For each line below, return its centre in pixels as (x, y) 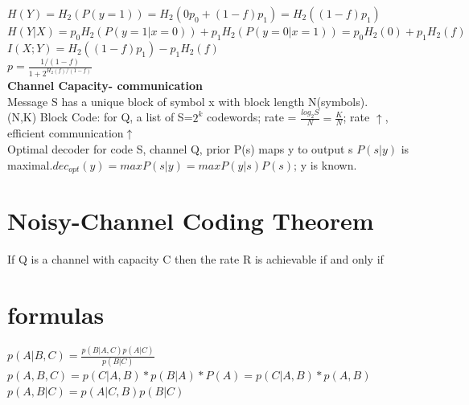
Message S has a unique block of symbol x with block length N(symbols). (188, 101)
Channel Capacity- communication (105, 86)
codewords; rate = (252, 117)
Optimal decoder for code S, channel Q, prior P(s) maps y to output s (180, 148)
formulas (56, 314)
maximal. (30, 164)
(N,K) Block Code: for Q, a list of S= (100, 117)
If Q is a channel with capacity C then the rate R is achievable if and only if (195, 259)
